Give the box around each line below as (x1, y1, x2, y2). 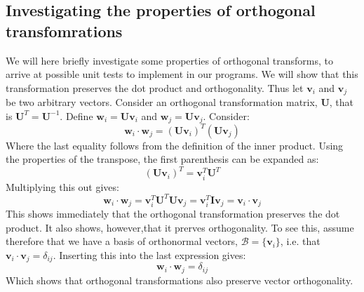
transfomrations (6, 20, 123, 41)
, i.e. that (280, 234, 321, 248)
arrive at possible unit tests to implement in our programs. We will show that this (6, 67, 358, 81)
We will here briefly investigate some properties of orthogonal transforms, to (6, 53, 333, 67)
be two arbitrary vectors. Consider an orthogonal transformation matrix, (6, 95, 318, 109)
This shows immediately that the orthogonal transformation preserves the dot (6, 206, 340, 221)
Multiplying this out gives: (6, 179, 119, 194)
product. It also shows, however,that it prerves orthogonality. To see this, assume (6, 220, 354, 234)
